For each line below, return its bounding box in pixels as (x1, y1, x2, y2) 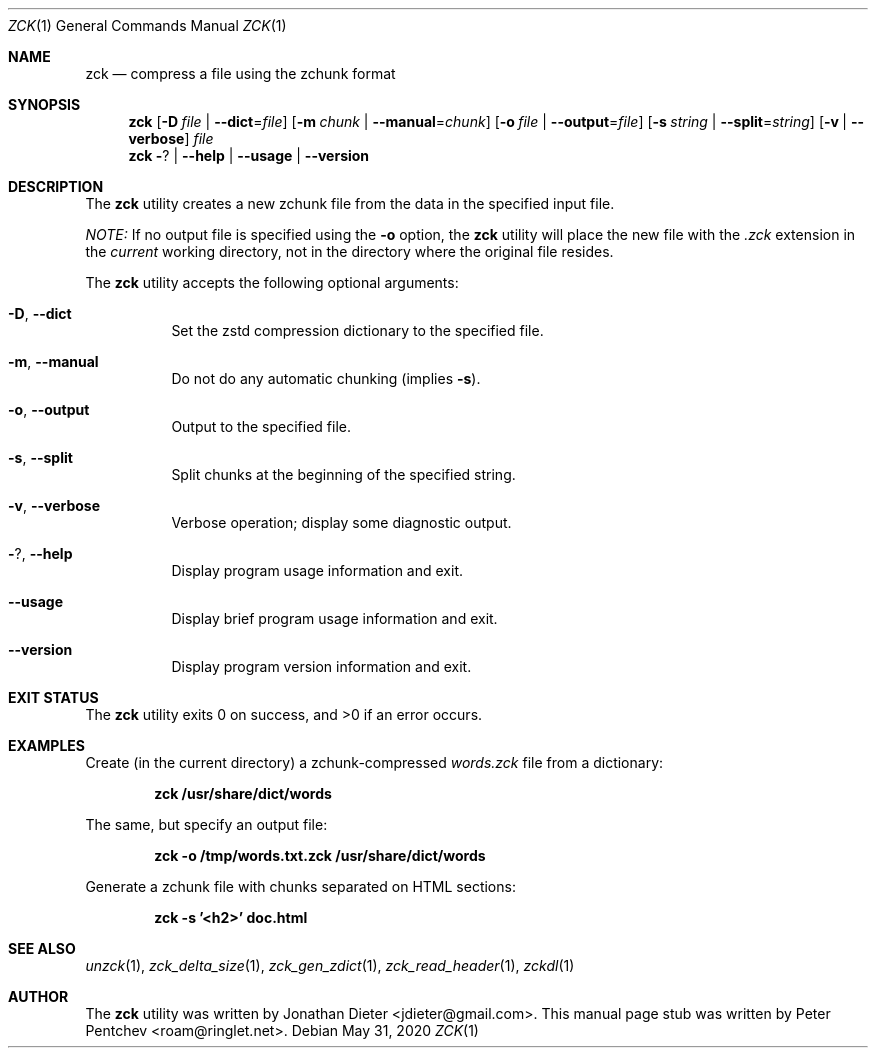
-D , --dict (8, 305, 72, 322)
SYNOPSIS (8, 96, 81, 113)
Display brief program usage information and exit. (171, 610, 498, 627)
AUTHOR (8, 988, 69, 1005)
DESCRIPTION (8, 178, 104, 195)
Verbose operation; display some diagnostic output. (171, 514, 512, 531)
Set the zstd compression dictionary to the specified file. (171, 322, 544, 339)
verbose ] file (128, 130, 214, 147)
